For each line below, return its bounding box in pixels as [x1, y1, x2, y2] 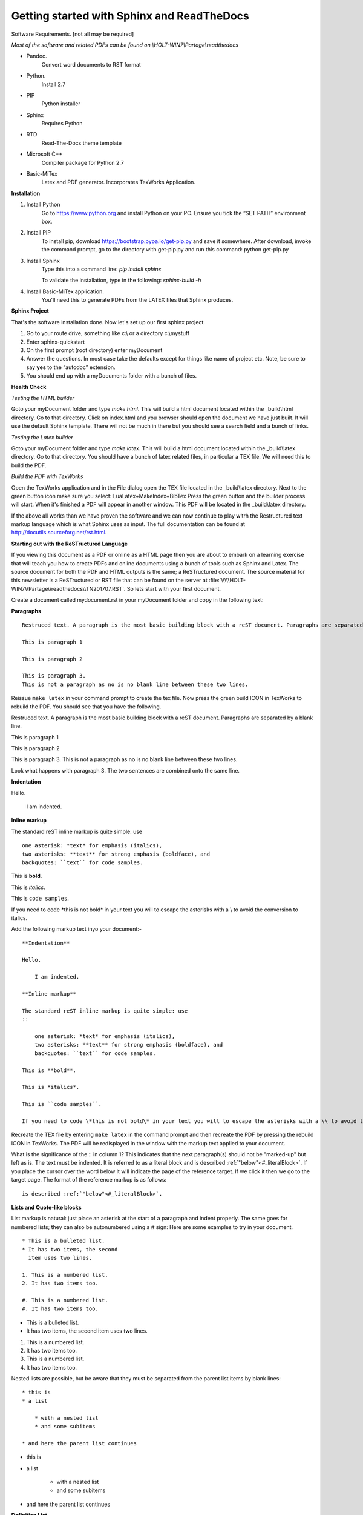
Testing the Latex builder [11, 433, 73, 441]
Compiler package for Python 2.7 [41, 159, 124, 166]
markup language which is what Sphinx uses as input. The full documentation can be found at [11, 521, 245, 528]
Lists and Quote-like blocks [11, 1204, 82, 1211]
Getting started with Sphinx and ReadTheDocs [11, 9, 249, 22]
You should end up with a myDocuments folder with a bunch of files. [26, 372, 197, 379]
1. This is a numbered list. [22, 1271, 108, 1278]
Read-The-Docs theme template [41, 139, 122, 147]
